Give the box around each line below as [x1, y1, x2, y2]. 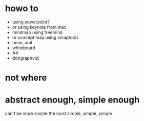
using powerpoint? [12, 19, 50, 25]
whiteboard [12, 45, 36, 51]
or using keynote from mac [12, 24, 67, 30]
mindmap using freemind [12, 29, 62, 35]
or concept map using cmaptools [12, 35, 79, 40]
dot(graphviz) [12, 55, 40, 61]
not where [5, 72, 47, 83]
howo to [5, 3, 39, 14]
